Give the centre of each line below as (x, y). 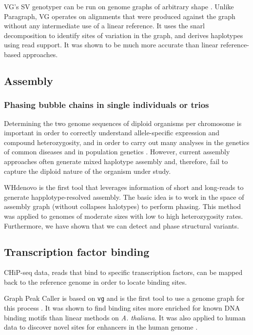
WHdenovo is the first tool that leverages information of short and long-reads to (124, 187)
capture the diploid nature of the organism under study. (88, 171)
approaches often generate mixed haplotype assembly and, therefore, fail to (116, 161)
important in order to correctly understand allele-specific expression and (112, 133)
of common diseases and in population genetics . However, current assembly (117, 152)
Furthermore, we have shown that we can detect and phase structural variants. (122, 225)
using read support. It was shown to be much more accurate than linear (111, 45)
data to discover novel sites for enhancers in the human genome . (101, 327)
